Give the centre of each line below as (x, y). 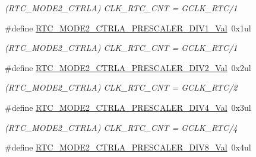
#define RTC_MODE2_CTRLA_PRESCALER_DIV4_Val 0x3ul (128, 107)
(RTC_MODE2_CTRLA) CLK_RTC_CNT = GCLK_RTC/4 (121, 127)
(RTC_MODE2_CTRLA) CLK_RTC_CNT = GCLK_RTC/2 (121, 87)
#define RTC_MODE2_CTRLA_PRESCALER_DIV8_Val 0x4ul (128, 147)
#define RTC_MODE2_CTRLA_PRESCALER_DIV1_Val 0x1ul (128, 28)
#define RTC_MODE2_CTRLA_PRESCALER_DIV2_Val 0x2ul (128, 67)
